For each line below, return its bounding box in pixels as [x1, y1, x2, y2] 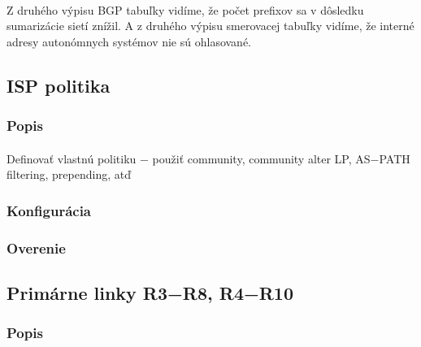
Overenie [7, 237, 66, 258]
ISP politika [7, 72, 111, 98]
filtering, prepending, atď [7, 166, 131, 183]
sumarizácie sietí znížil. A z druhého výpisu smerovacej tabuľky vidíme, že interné [7, 17, 414, 34]
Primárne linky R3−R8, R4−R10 [7, 280, 294, 305]
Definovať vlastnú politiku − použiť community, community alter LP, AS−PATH [7, 150, 410, 167]
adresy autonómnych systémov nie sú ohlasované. [7, 33, 252, 50]
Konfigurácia [7, 200, 92, 220]
